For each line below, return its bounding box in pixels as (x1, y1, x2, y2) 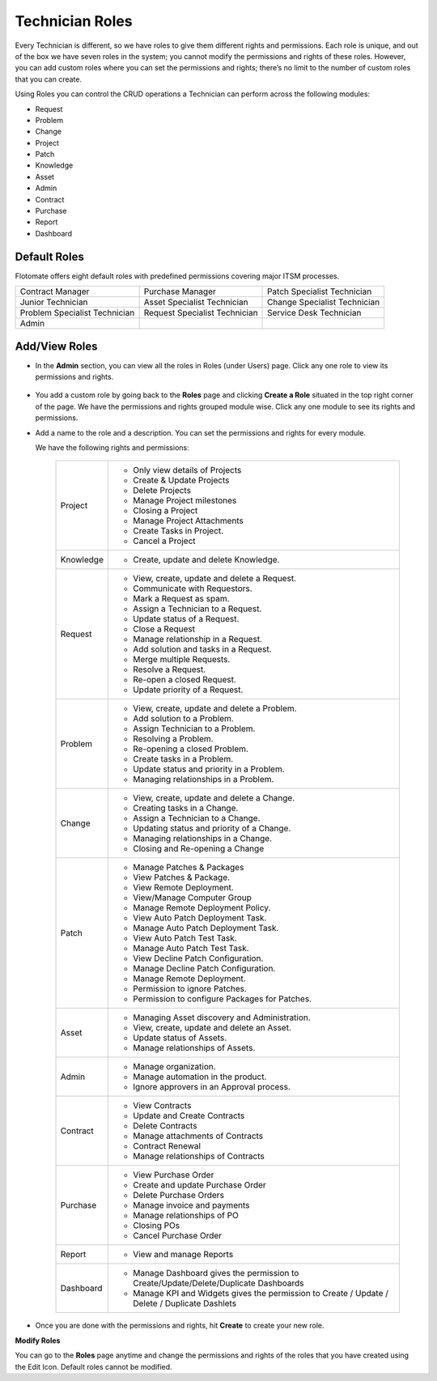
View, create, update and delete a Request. (132, 573, 297, 584)
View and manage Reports (132, 1249, 234, 1260)
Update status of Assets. (132, 1032, 227, 1043)
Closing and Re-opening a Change (132, 843, 265, 854)
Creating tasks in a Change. (132, 802, 239, 814)
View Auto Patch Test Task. (132, 933, 238, 944)
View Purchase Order (132, 1170, 214, 1181)
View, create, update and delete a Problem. (132, 703, 297, 714)
